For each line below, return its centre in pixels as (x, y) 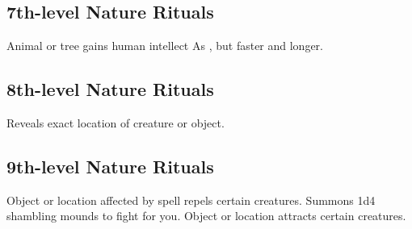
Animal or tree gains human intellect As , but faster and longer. (165, 46)
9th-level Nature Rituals (110, 166)
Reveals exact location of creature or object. (116, 123)
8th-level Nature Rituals (110, 89)
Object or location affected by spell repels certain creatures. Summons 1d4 (191, 200)
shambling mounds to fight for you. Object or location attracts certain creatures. (206, 216)
